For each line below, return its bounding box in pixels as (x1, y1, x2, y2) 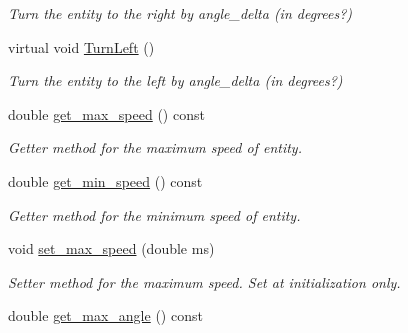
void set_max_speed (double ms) (8, 238, 215, 259)
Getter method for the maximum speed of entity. (8, 137, 302, 158)
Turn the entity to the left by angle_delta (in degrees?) (8, 70, 343, 91)
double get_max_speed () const (8, 103, 205, 124)
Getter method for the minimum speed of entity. (8, 204, 301, 225)
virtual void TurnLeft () (8, 36, 155, 57)
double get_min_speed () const (8, 170, 203, 191)
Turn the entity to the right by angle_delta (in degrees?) (8, 3, 353, 23)
